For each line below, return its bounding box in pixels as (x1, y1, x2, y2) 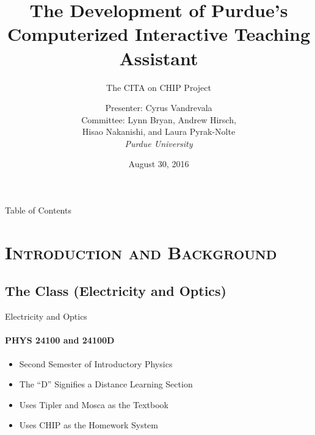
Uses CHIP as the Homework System (19, 419, 159, 431)
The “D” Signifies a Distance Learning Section (19, 378, 193, 390)
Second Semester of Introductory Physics (19, 357, 173, 370)
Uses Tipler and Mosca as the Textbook (19, 398, 168, 411)
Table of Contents (5, 204, 71, 217)
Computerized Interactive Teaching (7, 21, 311, 46)
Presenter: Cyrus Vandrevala (105, 101, 212, 114)
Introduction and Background (5, 239, 277, 264)
